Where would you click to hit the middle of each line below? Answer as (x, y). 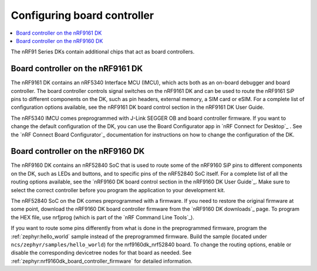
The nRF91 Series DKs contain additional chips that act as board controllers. (103, 52)
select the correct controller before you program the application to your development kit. (118, 190)
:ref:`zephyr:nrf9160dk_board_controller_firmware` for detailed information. (102, 261)
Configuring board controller (82, 15)
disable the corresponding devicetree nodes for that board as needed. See (101, 253)
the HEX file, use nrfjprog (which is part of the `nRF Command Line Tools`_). (103, 217)
